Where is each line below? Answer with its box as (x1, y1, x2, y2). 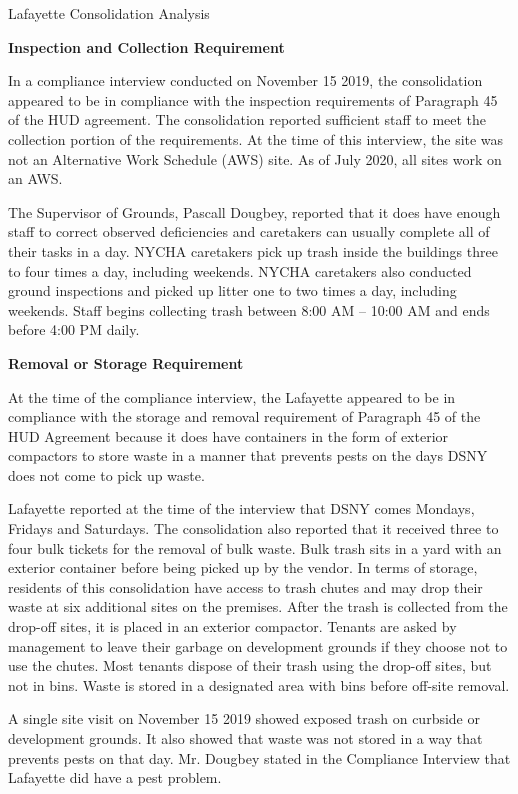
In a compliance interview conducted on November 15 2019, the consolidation (8, 70, 483, 91)
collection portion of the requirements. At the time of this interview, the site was (8, 128, 504, 149)
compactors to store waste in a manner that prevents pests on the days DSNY (8, 445, 488, 466)
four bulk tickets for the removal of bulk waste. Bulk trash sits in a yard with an (8, 537, 502, 558)
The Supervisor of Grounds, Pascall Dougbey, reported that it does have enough (8, 201, 501, 222)
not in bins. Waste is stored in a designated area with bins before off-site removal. (8, 674, 510, 695)
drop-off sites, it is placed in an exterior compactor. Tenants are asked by (8, 616, 457, 637)
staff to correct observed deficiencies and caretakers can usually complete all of (8, 221, 490, 242)
